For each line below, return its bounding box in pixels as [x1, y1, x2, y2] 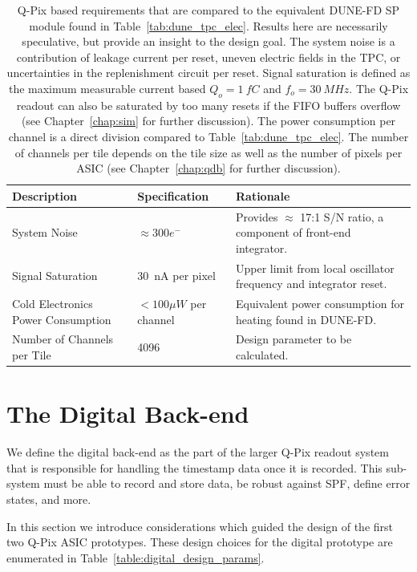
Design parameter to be [235, 331, 352, 347]
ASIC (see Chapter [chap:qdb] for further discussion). [76, 160, 341, 176]
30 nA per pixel [137, 267, 216, 284]
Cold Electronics [12, 295, 93, 312]
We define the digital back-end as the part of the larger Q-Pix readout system [6, 444, 389, 460]
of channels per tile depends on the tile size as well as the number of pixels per [14, 144, 403, 160]
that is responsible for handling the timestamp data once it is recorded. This [6, 459, 383, 476]
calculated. [235, 347, 289, 363]
